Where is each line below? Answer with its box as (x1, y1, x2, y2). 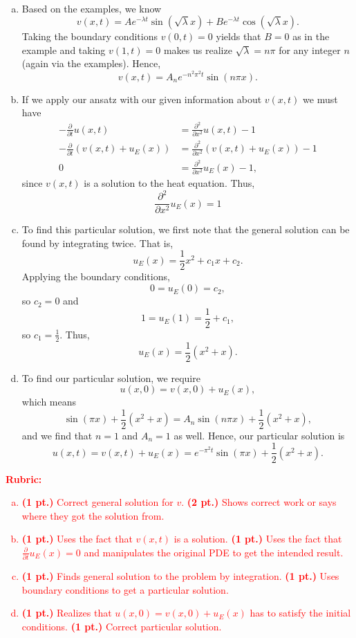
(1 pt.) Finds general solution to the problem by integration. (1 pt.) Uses (21, 569, 339, 583)
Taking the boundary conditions (21, 29, 158, 44)
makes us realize (163, 42, 232, 57)
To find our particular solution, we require (21, 370, 200, 385)
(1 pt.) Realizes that (21, 605, 112, 620)
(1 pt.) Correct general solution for (21, 495, 174, 509)
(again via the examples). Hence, (21, 56, 161, 71)
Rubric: (6, 471, 42, 486)
